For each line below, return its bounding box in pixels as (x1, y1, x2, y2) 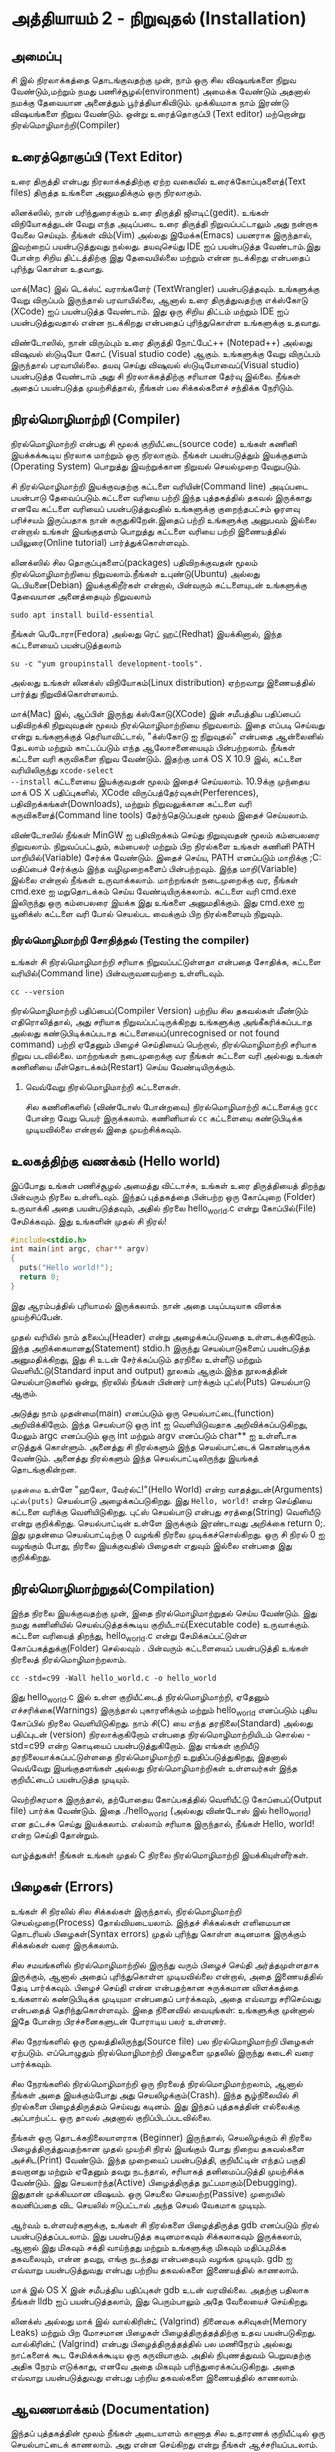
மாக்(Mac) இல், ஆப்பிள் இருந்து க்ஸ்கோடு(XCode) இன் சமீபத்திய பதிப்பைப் (10, 707, 301, 719)
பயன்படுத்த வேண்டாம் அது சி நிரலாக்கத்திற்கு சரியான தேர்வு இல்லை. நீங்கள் (10, 370, 301, 382)
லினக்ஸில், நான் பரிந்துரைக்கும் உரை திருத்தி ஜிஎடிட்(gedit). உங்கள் (10, 206, 269, 218)
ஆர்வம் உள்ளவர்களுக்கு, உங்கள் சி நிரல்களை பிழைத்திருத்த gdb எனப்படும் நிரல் (10, 2218, 320, 2231)
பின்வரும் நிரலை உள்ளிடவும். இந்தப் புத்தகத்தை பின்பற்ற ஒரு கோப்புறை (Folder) (10, 1190, 317, 1202)
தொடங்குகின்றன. (10, 1463, 77, 1475)
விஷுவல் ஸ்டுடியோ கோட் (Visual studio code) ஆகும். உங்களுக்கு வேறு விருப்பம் (10, 347, 321, 359)
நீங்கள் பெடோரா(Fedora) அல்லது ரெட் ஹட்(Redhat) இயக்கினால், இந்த (10, 627, 282, 639)
